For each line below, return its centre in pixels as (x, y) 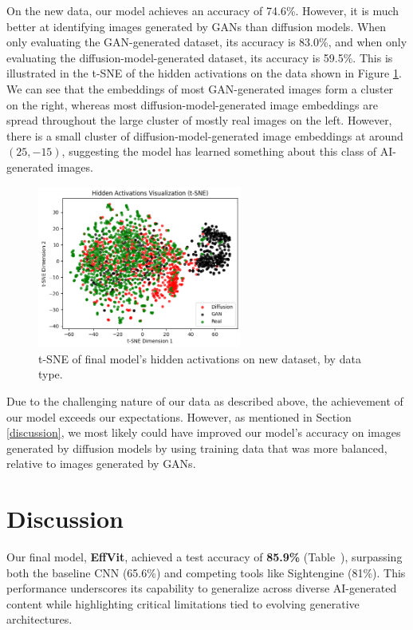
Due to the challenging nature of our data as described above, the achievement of (205, 400)
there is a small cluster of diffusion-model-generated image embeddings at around (205, 135)
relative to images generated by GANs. (101, 464)
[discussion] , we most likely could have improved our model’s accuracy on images (204, 432)
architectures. (39, 619)
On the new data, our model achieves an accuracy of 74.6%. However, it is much (203, 10)
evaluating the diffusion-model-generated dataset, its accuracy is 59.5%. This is (200, 57)
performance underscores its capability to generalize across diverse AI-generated (202, 588)
